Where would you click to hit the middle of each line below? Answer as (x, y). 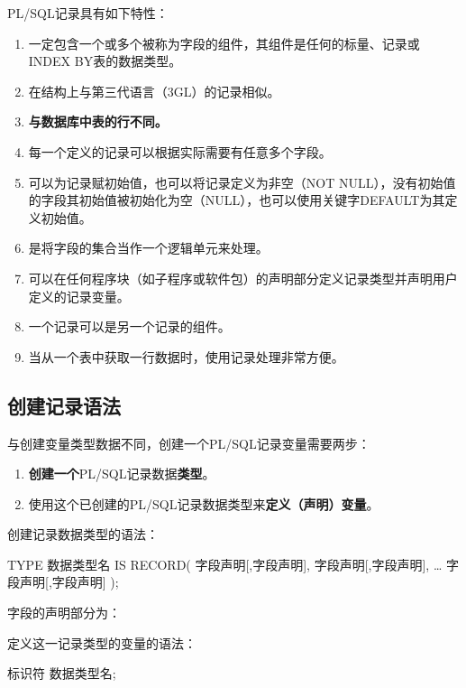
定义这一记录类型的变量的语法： (102, 642)
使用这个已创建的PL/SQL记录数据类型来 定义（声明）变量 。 (204, 503)
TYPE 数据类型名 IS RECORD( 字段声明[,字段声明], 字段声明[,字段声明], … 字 (233, 564)
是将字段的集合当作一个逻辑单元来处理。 (148, 248)
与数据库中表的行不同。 (98, 121)
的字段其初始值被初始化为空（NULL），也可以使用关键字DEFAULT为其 (237, 200)
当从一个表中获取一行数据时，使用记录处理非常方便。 (186, 356)
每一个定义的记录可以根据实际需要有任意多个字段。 (180, 151)
